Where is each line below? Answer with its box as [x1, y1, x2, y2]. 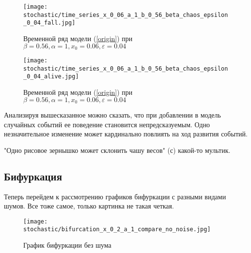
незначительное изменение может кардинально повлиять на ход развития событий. [4, 129, 248, 139]
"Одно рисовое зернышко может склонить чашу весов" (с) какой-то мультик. [4, 145, 231, 155]
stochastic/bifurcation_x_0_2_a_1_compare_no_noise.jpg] [23, 226, 211, 233]
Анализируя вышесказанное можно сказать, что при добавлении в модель [4, 110, 221, 120]
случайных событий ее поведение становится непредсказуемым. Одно [4, 119, 210, 129]
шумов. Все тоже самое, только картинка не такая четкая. [4, 201, 174, 211]
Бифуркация [4, 168, 63, 183]
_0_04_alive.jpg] [23, 73, 79, 80]
